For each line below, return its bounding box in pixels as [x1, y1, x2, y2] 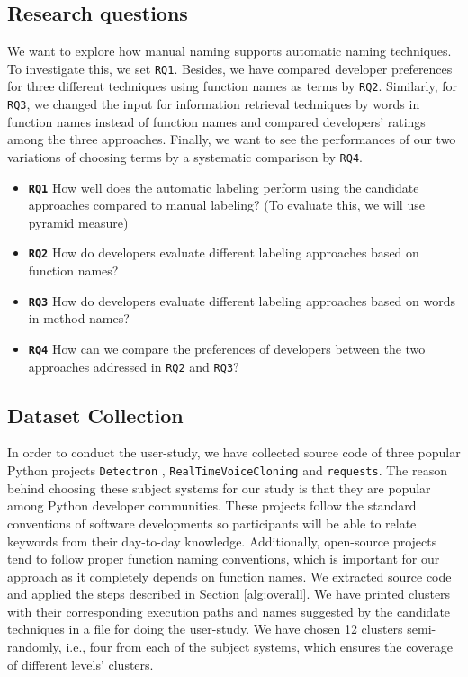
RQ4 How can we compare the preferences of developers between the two [28, 338, 426, 357]
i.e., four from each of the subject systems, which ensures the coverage [66, 637, 453, 656]
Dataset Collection [7, 401, 184, 429]
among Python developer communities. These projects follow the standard [7, 496, 417, 515]
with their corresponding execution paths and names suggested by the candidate [7, 601, 451, 620]
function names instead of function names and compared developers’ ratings [7, 112, 426, 131]
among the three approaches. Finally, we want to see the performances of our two [7, 130, 456, 149]
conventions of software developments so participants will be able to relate [7, 513, 417, 532]
